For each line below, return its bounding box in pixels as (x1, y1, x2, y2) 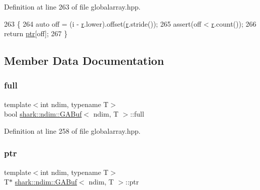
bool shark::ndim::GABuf (4, 109, 82, 119)
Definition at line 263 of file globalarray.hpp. (4, 2, 141, 12)
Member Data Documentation (4, 53, 164, 68)
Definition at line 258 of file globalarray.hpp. (4, 125, 141, 136)
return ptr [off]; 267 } (4, 28, 68, 39)
